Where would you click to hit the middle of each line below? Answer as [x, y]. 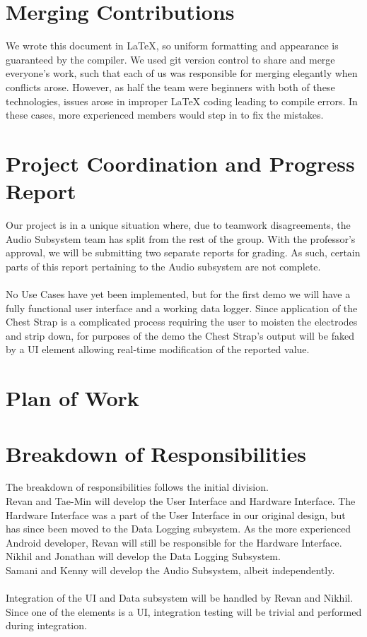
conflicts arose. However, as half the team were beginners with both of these [170, 87]
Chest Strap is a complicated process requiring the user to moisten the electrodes [182, 322]
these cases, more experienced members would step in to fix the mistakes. [165, 115]
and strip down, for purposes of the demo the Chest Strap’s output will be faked [180, 335]
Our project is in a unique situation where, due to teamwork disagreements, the [178, 225]
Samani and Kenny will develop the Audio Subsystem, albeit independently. [170, 570]
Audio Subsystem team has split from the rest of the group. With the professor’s [181, 238]
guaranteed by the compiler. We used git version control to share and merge [170, 59]
